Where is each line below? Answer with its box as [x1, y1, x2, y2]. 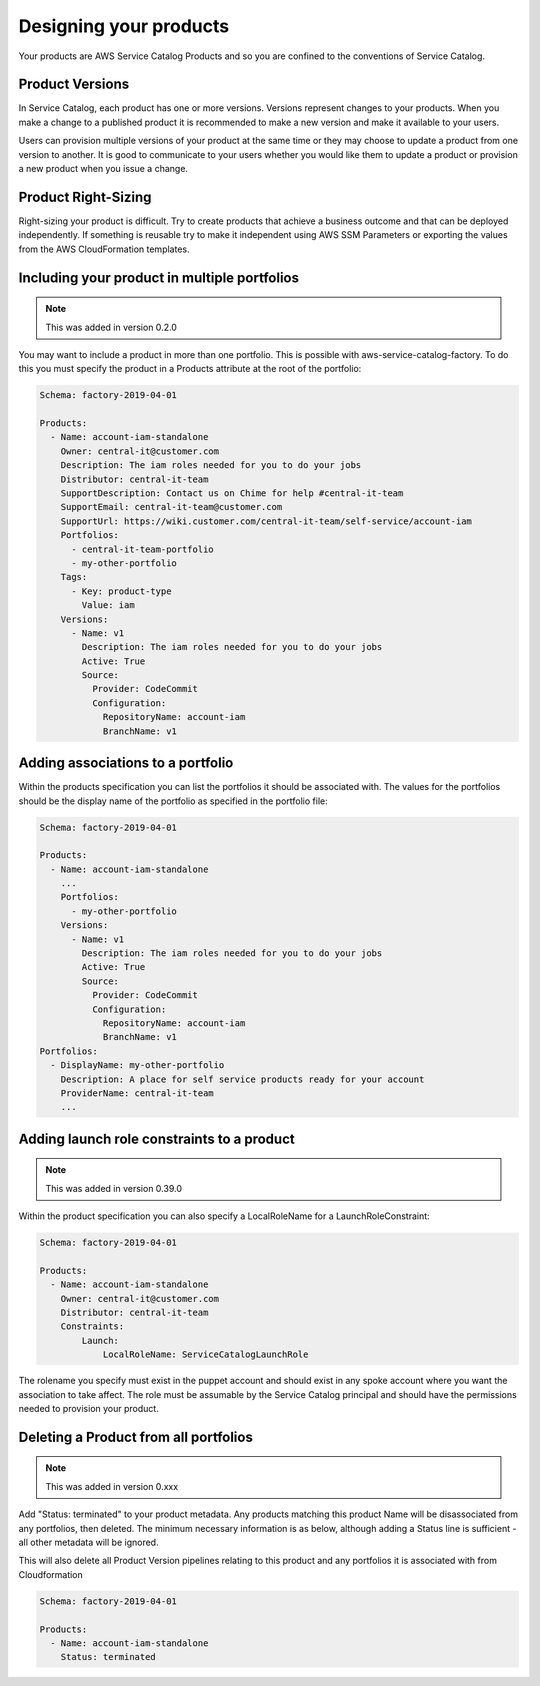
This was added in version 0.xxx [45, 1480, 179, 1492]
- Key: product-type [71, 585, 172, 597]
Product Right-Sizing [18, 188, 152, 205]
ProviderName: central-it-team [60, 1087, 214, 1099]
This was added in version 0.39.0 [45, 1182, 182, 1194]
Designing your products [18, 15, 230, 37]
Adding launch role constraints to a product [18, 1130, 295, 1147]
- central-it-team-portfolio [71, 543, 214, 555]
